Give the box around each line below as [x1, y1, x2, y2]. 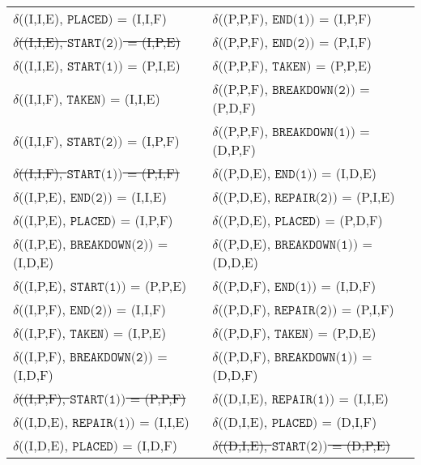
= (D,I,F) [321, 412, 377, 431]
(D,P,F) [212, 140, 256, 159]
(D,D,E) [212, 253, 258, 271]
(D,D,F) [212, 365, 258, 384]
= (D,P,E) [332, 436, 390, 454]
